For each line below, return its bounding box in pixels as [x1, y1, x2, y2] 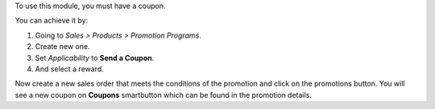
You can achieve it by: [14, 16, 89, 26]
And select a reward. [35, 64, 104, 74]
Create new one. [35, 42, 90, 51]
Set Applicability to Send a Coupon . [35, 53, 155, 63]
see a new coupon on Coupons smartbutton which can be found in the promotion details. [14, 90, 312, 99]
